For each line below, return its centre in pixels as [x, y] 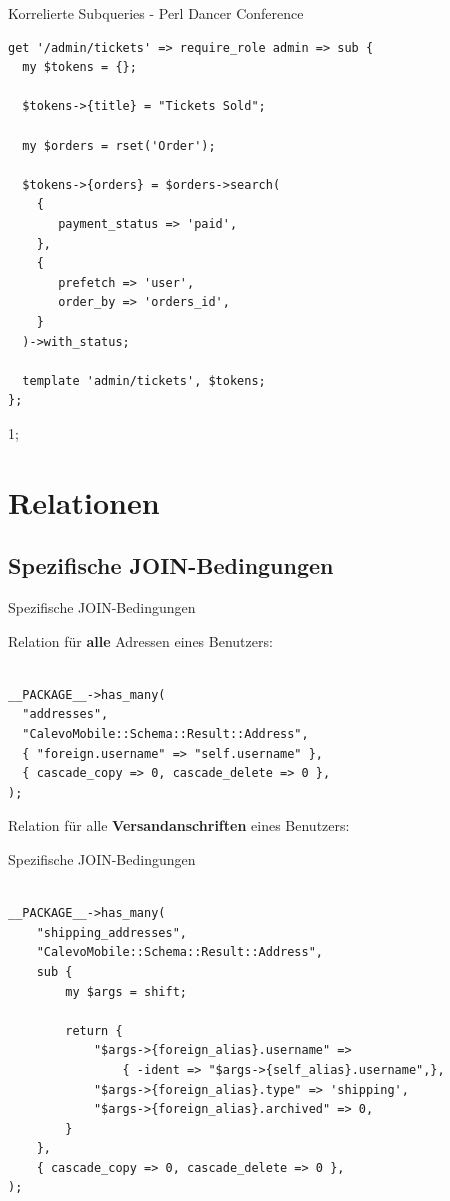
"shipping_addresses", [111, 932]
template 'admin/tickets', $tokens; [144, 380]
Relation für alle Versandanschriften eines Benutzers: [179, 825]
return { [94, 1030]
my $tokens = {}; [79, 67]
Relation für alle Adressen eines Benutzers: [140, 640]
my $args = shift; [126, 991]
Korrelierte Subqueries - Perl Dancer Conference [156, 13]
